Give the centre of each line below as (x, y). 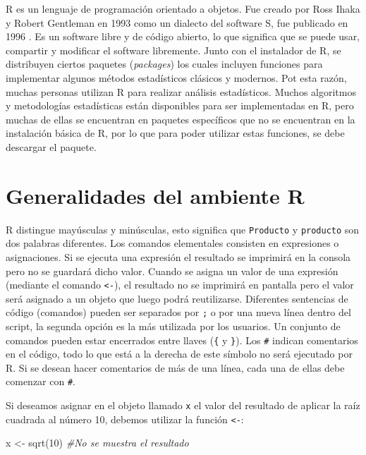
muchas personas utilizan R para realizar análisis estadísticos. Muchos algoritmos (181, 91)
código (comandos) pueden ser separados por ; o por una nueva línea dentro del (178, 312)
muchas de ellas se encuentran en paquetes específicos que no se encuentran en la (181, 119)
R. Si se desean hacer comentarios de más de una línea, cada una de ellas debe (175, 367)
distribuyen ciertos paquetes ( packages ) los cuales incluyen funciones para (164, 64)
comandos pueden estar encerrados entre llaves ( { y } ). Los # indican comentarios (182, 340)
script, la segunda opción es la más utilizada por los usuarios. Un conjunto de (173, 326)
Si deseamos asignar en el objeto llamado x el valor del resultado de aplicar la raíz (183, 405)
